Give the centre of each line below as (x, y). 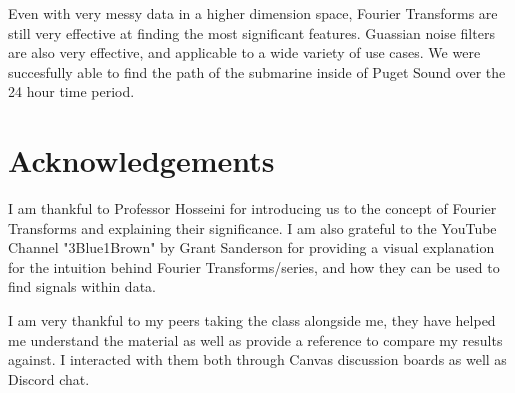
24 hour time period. (71, 91)
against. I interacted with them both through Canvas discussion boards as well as (257, 359)
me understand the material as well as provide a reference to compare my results (255, 339)
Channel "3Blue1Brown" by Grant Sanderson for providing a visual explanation (251, 247)
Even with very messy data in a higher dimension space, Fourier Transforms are (253, 13)
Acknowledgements (141, 160)
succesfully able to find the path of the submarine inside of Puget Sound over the (257, 71)
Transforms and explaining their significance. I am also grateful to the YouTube (252, 227)
